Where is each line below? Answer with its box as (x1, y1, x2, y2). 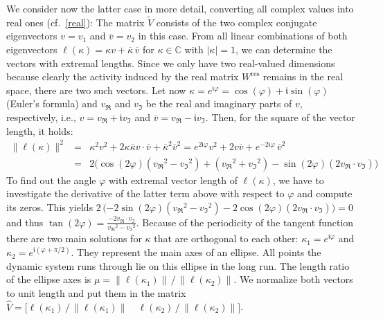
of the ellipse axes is (6, 272, 91, 286)
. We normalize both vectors (233, 272, 353, 286)
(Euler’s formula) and (6, 96, 98, 111)
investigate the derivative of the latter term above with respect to (6, 186, 285, 201)
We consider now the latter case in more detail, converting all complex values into (6, 1, 354, 15)
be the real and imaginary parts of (145, 96, 292, 111)
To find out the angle (6, 172, 96, 187)
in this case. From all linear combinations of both (138, 28, 348, 43)
